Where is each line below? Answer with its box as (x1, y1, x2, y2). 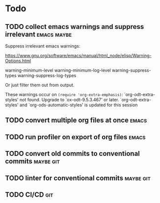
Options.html (5, 58, 31, 64)
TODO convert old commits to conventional (5, 150, 140, 158)
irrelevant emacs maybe (5, 30, 72, 38)
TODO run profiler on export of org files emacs (5, 133, 146, 141)
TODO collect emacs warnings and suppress (5, 23, 144, 31)
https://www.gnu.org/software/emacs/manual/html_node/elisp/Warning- (5, 52, 152, 58)
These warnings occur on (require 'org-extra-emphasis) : (5, 92, 123, 97)
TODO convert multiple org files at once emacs (5, 116, 147, 125)
